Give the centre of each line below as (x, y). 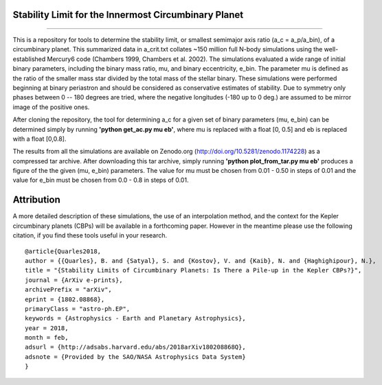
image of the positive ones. (51, 107)
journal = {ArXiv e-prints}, (74, 280)
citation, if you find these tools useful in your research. (90, 235)
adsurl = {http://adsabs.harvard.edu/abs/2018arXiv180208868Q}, (136, 347)
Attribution (37, 200)
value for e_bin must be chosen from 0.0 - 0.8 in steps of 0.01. (101, 180)
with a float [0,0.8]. (40, 139)
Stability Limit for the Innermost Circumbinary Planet (128, 15)
